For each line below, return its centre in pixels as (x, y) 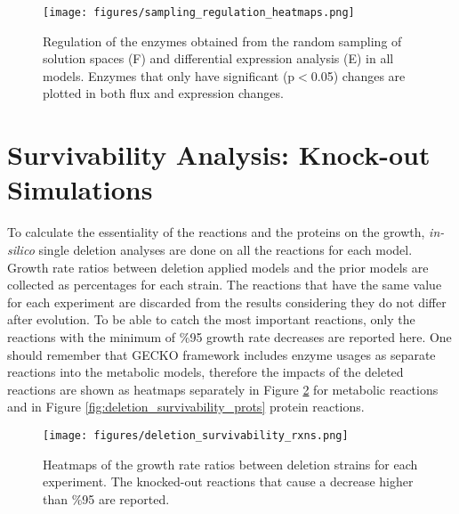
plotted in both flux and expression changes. (163, 93)
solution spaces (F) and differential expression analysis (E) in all (218, 58)
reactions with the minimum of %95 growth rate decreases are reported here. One (229, 336)
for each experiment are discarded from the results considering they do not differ (227, 302)
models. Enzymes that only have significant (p (169, 75)
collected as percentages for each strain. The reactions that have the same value (225, 285)
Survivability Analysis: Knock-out (219, 155)
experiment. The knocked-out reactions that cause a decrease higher (228, 481)
